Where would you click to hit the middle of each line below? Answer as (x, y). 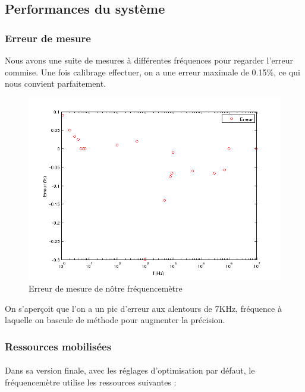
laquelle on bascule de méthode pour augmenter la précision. (115, 320)
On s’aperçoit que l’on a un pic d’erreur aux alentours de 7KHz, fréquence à (143, 308)
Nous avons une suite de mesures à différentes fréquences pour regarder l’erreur (149, 60)
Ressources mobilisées (58, 346)
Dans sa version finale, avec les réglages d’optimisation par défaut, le (130, 370)
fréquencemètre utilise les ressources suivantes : (91, 382)
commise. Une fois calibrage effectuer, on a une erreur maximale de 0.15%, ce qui (152, 72)
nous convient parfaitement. (56, 83)
